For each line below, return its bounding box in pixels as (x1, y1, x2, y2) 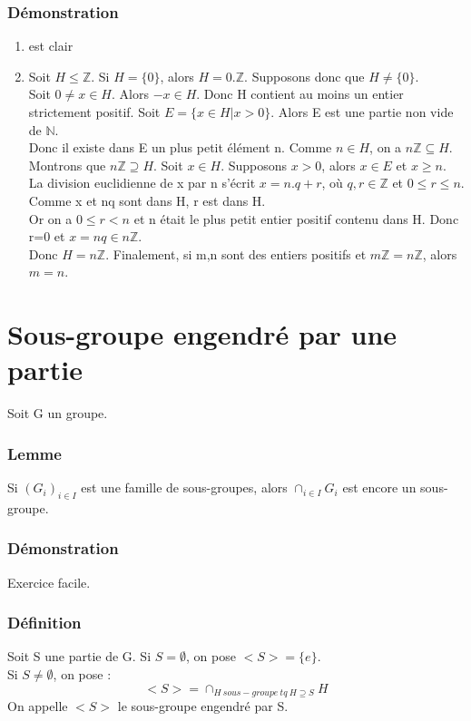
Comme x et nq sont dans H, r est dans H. (28, 190, 266, 209)
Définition (7, 611, 82, 634)
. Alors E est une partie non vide (270, 102, 454, 121)
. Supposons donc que (244, 66, 365, 85)
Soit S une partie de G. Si (7, 647, 152, 666)
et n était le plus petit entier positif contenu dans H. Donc (133, 209, 459, 228)
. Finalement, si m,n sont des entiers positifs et (105, 244, 367, 263)
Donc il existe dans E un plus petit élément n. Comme (28, 138, 332, 157)
